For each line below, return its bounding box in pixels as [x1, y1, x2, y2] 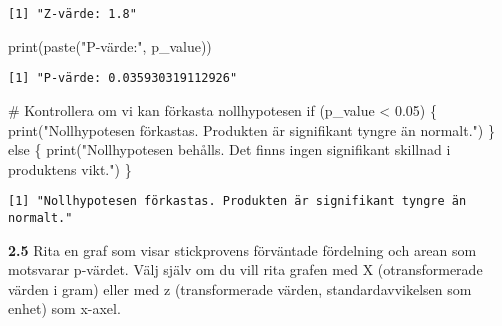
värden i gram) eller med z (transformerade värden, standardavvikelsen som [8, 278, 472, 299]
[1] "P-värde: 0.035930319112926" [8, 71, 238, 86]
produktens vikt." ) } [8, 158, 132, 179]
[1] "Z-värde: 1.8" [8, 7, 137, 21]
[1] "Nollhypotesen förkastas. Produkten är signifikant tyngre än [8, 194, 467, 209]
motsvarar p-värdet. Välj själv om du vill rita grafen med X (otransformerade [8, 259, 483, 280]
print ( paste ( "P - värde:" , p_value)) [8, 35, 212, 56]
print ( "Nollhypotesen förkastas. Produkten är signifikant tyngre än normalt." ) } [8, 119, 495, 140]
